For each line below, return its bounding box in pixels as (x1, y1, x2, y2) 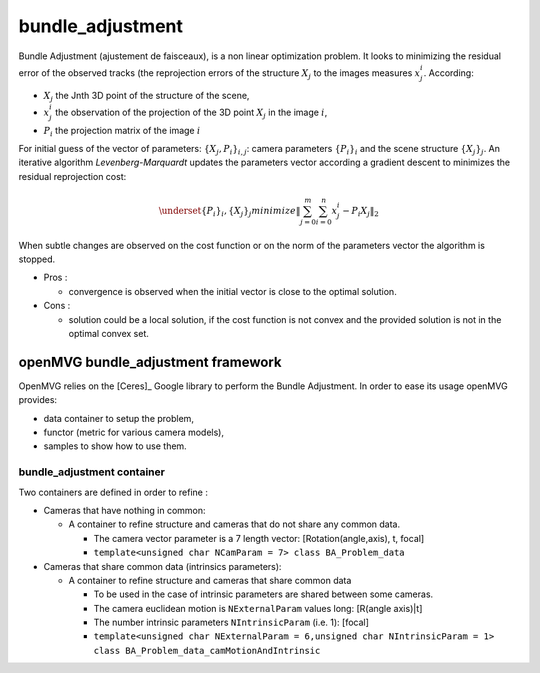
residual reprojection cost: (18, 170, 127, 182)
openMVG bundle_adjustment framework (18, 353, 282, 370)
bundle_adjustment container (18, 465, 165, 479)
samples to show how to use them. (43, 440, 187, 452)
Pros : (43, 271, 68, 284)
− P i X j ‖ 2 (341, 205, 379, 219)
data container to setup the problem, (43, 412, 195, 424)
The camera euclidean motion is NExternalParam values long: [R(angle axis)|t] (93, 602, 423, 614)
